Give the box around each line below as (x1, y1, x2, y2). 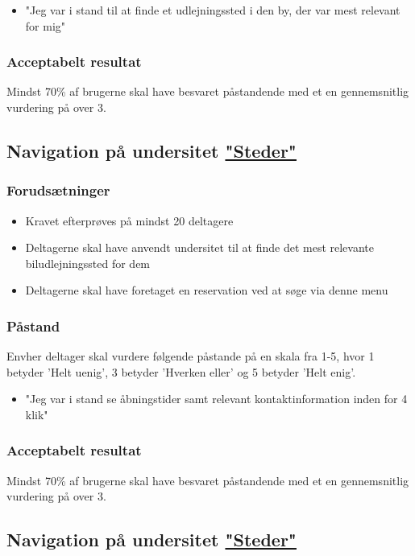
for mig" (25, 17, 66, 34)
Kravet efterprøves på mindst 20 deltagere (25, 212, 234, 229)
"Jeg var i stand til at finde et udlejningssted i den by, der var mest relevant (25, 2, 400, 18)
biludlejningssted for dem (25, 254, 151, 271)
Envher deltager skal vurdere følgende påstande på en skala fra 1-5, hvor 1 (6, 348, 375, 364)
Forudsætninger (6, 180, 110, 200)
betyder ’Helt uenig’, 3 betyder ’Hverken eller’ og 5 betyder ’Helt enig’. (6, 363, 356, 380)
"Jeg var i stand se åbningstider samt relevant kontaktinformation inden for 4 (25, 390, 408, 407)
